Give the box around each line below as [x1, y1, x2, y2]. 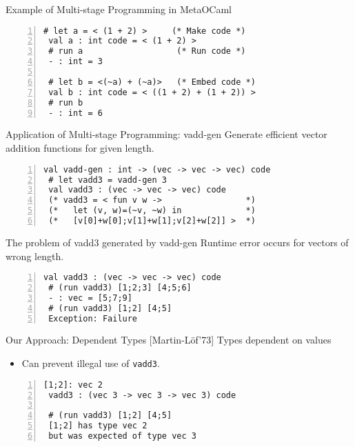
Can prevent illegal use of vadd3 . [21, 356, 160, 370]
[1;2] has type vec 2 [48, 421, 148, 431]
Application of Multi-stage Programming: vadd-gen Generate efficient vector [6, 127, 327, 141]
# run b [48, 97, 83, 108]
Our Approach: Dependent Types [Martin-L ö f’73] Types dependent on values [6, 332, 332, 347]
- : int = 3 [48, 57, 103, 67]
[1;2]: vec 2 [43, 379, 103, 390]
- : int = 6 [48, 108, 103, 118]
